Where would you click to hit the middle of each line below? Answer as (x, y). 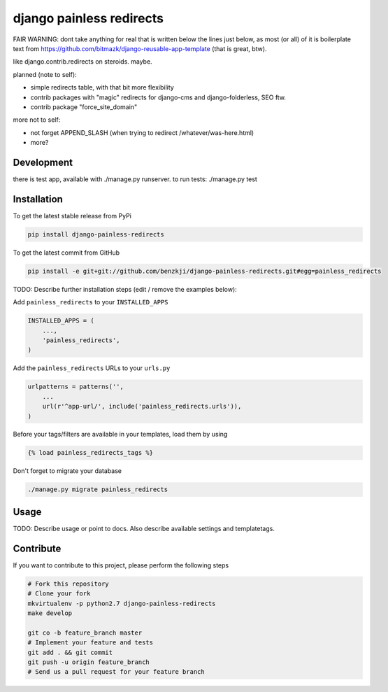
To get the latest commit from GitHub (66, 253)
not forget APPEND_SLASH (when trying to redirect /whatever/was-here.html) (142, 132)
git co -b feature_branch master (85, 633)
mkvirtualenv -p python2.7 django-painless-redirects (122, 603)
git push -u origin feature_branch (88, 662)
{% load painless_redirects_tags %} (91, 453)
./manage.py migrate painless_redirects (98, 489)
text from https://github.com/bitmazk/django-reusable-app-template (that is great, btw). (140, 48)
